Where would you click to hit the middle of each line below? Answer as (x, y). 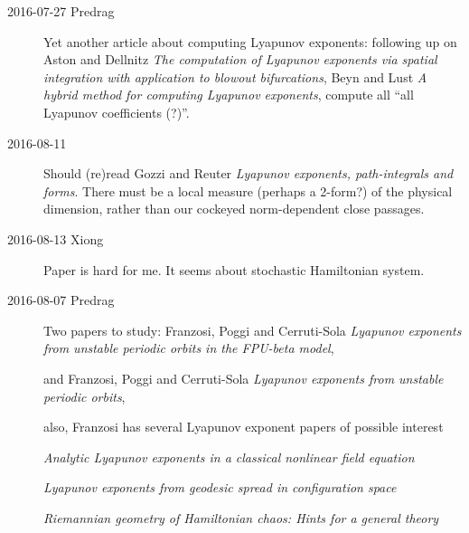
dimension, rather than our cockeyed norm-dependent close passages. (234, 209)
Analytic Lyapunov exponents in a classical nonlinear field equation (229, 457)
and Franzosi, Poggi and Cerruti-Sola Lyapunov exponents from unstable (244, 378)
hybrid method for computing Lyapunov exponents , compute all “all (229, 95)
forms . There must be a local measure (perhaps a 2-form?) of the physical (248, 190)
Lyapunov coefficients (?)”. (117, 112)
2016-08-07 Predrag (61, 300)
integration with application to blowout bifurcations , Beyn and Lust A (235, 76)
